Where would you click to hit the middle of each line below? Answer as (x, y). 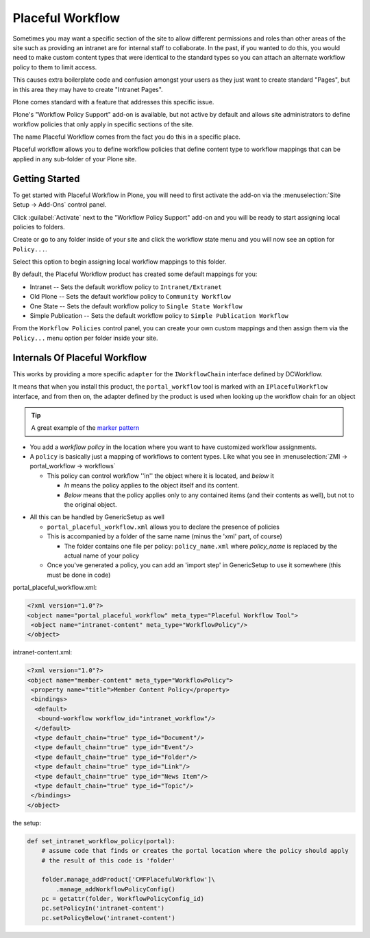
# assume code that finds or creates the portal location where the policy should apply (195, 851)
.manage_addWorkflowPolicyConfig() (116, 889)
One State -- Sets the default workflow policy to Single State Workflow (136, 306)
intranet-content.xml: (42, 652)
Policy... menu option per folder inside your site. (85, 338)
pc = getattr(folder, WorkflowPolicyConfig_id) (123, 899)
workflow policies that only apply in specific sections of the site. (103, 124)
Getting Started (46, 179)
